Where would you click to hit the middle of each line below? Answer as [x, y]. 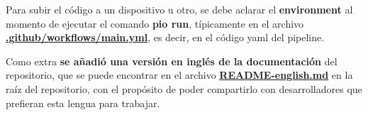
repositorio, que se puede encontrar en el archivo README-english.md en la [179, 75]
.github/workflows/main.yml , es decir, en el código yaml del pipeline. [165, 37]
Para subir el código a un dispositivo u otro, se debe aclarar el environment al [179, 9]
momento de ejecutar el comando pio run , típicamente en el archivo [155, 23]
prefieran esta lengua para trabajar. [83, 103]
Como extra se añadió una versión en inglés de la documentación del [172, 61]
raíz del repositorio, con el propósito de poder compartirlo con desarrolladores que [184, 88]
